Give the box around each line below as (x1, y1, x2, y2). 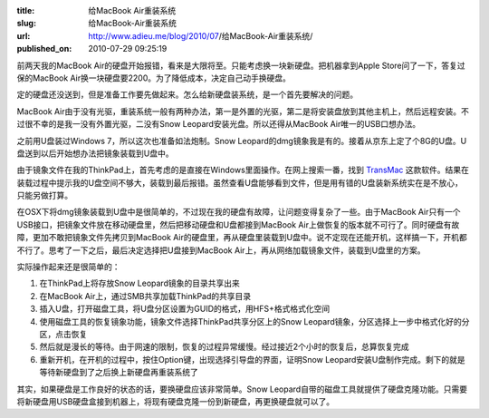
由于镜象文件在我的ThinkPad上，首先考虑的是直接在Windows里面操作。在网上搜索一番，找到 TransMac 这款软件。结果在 (16, 164, 470, 176)
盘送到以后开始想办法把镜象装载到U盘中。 (16, 148, 174, 159)
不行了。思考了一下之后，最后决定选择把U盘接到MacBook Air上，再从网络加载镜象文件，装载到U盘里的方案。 (16, 245, 426, 256)
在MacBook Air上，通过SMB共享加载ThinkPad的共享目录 (39, 290, 252, 301)
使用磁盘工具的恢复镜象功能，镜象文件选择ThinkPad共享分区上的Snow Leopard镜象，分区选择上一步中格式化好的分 (39, 316, 470, 326)
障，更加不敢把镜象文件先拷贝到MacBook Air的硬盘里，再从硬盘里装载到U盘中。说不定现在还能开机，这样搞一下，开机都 (16, 232, 467, 243)
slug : (16, 18, 36, 29)
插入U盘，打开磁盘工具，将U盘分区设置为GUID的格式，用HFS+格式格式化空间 (39, 304, 331, 315)
